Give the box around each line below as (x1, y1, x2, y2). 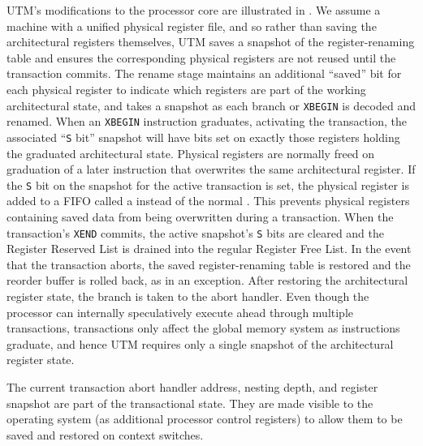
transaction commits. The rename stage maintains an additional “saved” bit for (6, 65, 402, 82)
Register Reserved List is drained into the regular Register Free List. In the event (6, 240, 412, 257)
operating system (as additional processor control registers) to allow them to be (6, 410, 403, 427)
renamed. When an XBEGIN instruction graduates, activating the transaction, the (6, 113, 407, 130)
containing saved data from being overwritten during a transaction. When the (6, 208, 394, 225)
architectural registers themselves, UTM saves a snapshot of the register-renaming (6, 33, 415, 50)
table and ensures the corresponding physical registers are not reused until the (6, 49, 396, 66)
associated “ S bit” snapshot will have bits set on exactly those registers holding (6, 128, 400, 145)
